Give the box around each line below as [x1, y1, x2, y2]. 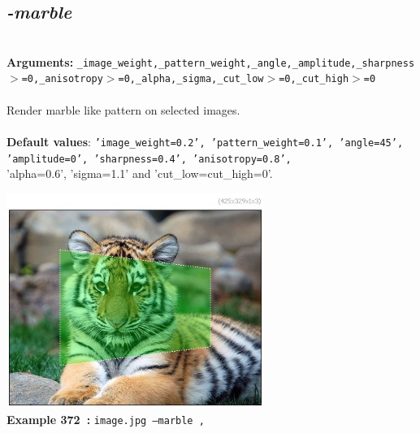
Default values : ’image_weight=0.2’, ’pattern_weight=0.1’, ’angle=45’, [6, 132, 404, 149]
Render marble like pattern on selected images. [6, 101, 240, 118]
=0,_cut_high [279, 73, 349, 85]
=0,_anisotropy [21, 73, 103, 85]
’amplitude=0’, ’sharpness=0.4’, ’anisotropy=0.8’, [6, 153, 292, 165]
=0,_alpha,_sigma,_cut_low [118, 73, 264, 85]
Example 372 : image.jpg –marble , [6, 410, 205, 427]
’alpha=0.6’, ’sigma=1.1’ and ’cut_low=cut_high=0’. [6, 165, 273, 182]
